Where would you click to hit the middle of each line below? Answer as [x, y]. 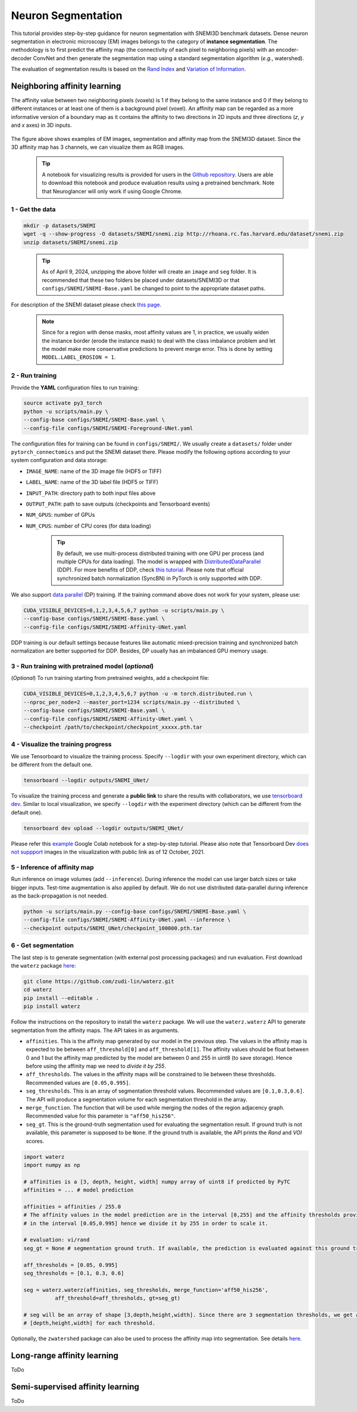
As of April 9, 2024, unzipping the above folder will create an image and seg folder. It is [149, 272]
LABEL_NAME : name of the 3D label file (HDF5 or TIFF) [92, 482]
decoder [21, 58]
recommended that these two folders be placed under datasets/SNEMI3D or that [141, 280]
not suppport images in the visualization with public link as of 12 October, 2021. [108, 852]
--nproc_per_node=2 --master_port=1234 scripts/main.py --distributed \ [132, 702]
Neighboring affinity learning [66, 86]
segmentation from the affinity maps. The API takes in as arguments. [95, 1030]
